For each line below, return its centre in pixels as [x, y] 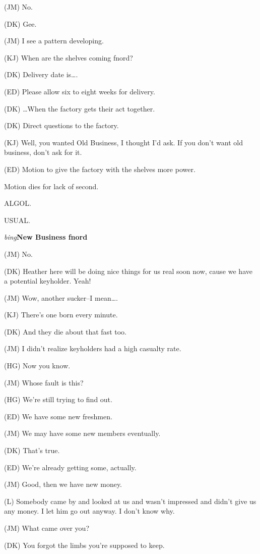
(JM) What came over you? [47, 528]
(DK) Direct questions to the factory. [61, 125]
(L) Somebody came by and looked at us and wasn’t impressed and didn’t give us [130, 501]
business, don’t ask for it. [43, 152]
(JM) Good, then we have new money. [63, 484]
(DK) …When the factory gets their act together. [80, 108]
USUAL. [17, 220]
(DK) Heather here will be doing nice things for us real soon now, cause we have [128, 271]
